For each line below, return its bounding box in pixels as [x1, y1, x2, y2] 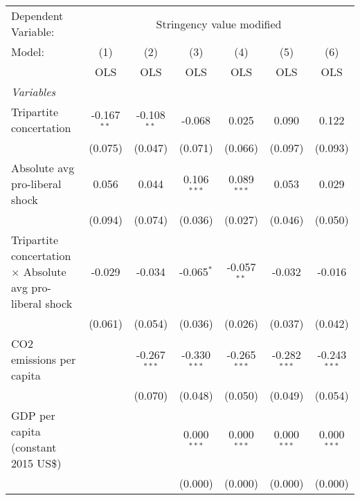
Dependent [11, 8, 64, 24]
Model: [11, 44, 45, 59]
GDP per [11, 407, 55, 423]
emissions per [11, 351, 76, 367]
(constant [11, 439, 57, 455]
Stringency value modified [156, 15, 282, 32]
